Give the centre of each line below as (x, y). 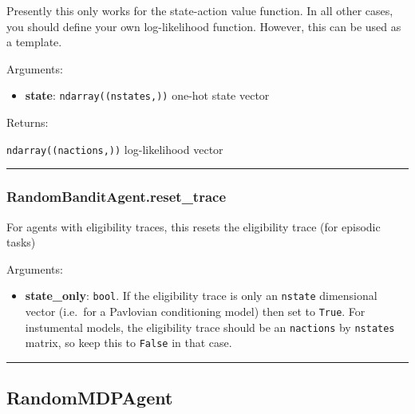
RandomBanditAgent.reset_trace (117, 197)
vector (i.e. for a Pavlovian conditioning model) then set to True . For (195, 311)
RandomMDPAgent (90, 398)
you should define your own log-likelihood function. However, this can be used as (204, 26)
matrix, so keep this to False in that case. (128, 343)
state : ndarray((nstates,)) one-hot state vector (147, 95)
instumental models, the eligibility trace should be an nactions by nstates (210, 327)
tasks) (21, 242)
